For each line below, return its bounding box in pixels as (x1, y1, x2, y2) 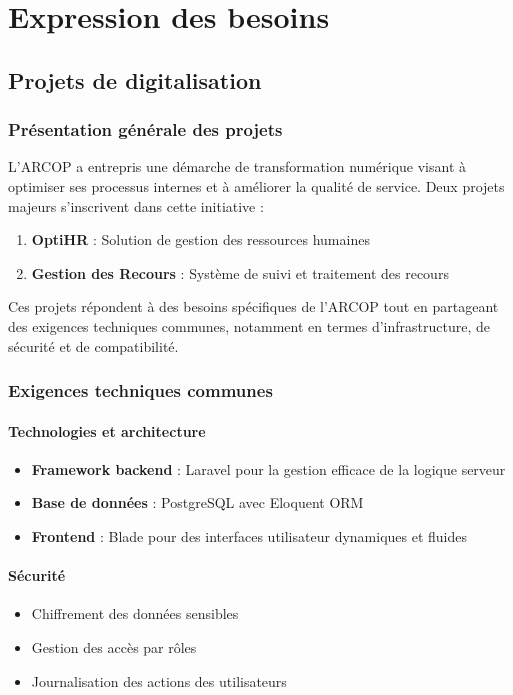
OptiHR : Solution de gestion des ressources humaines (31, 229, 370, 250)
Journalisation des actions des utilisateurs (31, 670, 287, 691)
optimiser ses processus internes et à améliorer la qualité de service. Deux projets (8, 175, 505, 196)
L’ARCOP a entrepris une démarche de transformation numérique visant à (8, 156, 466, 177)
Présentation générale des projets (8, 117, 283, 142)
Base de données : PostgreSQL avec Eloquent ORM (31, 492, 364, 513)
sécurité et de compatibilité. (8, 335, 179, 356)
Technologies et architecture (8, 420, 206, 441)
